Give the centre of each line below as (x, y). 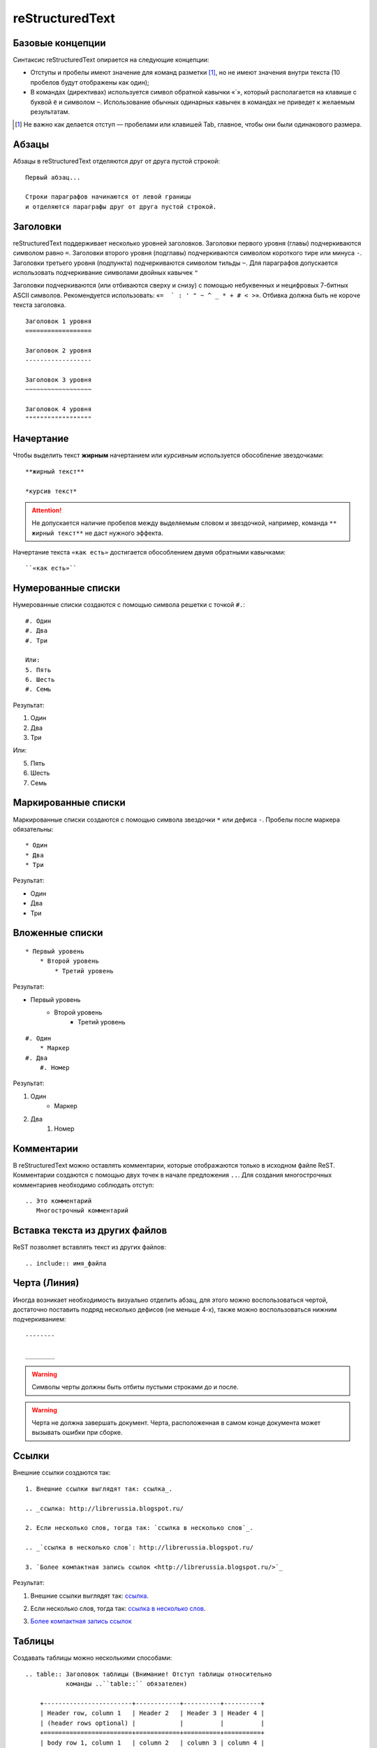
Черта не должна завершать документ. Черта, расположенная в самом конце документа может (176, 1423)
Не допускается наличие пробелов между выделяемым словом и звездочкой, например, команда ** (184, 523)
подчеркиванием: (39, 1319)
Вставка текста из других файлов (90, 1231)
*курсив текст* (51, 491)
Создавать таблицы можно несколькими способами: (93, 1658)
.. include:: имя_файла (66, 1263)
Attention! (47, 510)
